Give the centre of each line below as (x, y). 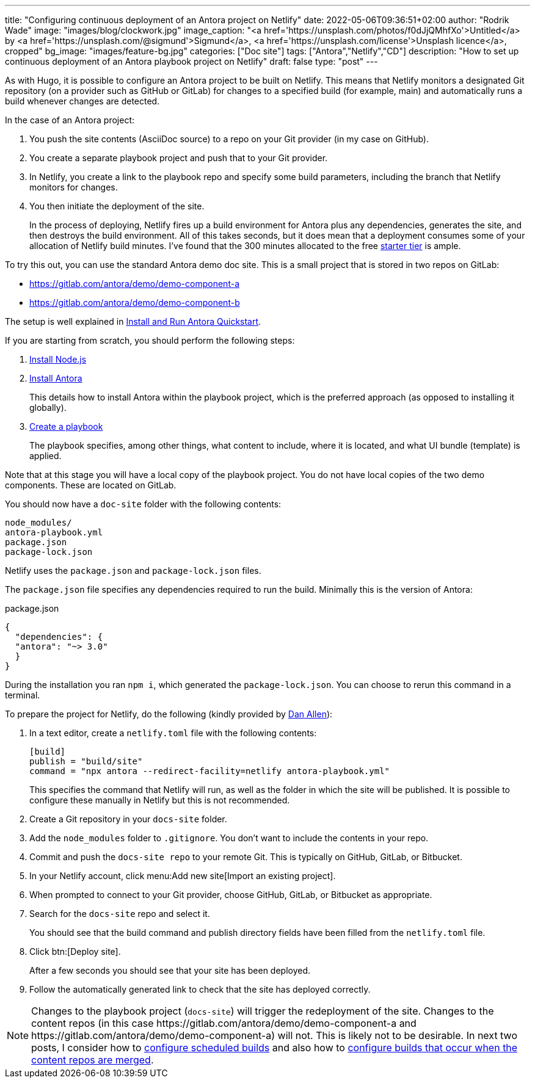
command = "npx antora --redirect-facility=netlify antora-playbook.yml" (210, 771)
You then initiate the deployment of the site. (117, 206)
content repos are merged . (93, 1060)
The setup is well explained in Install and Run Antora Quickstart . (133, 321)
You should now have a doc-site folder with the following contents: (143, 504)
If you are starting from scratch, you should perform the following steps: (150, 340)
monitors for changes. (74, 187)
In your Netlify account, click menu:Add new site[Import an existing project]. (183, 876)
